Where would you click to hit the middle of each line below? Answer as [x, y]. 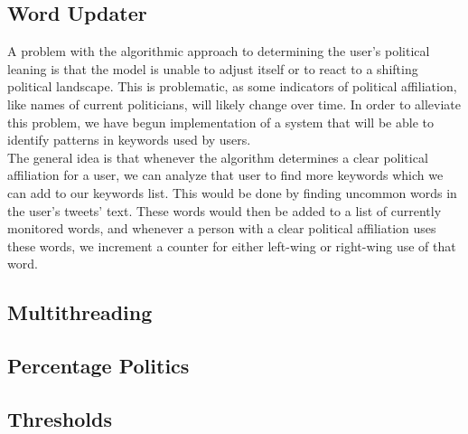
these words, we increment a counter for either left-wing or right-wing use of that [232, 245]
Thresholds [60, 418]
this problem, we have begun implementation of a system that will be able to [220, 122]
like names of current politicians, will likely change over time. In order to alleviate [234, 104]
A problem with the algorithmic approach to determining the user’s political [219, 51]
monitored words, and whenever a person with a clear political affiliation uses [222, 228]
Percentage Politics [98, 366]
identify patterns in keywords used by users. [129, 140]
